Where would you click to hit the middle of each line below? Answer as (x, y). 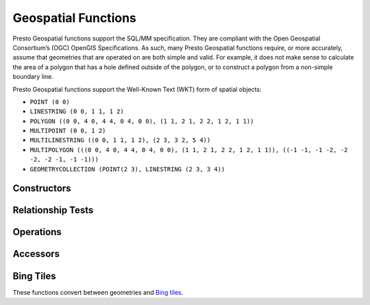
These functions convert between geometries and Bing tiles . (98, 292)
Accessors (36, 254)
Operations (37, 232)
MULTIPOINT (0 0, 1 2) (68, 131)
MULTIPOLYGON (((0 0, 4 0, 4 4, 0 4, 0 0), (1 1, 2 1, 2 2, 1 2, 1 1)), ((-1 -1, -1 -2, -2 (189, 150)
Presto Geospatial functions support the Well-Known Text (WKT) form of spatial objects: (137, 89)
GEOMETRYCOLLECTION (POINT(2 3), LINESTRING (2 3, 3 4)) (127, 169)
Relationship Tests (53, 210)
